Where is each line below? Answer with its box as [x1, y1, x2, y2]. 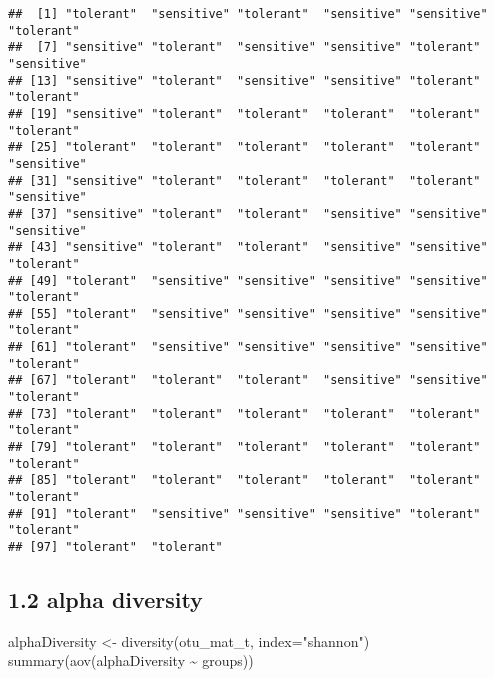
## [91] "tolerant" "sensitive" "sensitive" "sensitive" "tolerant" [8, 506, 481, 521]
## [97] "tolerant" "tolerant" [8, 540, 223, 554]
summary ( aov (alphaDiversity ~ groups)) [8, 650, 254, 671]
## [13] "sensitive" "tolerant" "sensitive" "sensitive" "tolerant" [8, 73, 481, 88]
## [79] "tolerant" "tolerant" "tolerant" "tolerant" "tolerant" [8, 440, 481, 455]
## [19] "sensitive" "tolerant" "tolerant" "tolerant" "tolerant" [8, 106, 481, 121]
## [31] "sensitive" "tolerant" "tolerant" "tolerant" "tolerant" [8, 173, 481, 188]
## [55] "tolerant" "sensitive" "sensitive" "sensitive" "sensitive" [8, 306, 488, 321]
